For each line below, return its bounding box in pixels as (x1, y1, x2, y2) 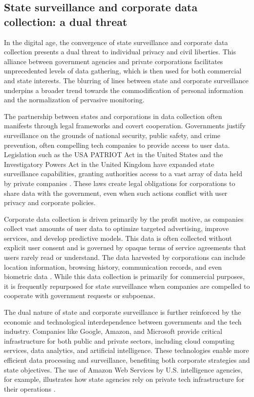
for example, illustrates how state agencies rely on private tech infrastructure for (4, 374, 245, 384)
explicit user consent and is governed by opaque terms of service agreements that (4, 242, 246, 253)
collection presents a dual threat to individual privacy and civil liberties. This (4, 47, 236, 57)
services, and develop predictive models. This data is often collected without (4, 233, 232, 243)
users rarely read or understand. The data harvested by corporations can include (4, 252, 245, 262)
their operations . (4, 383, 56, 394)
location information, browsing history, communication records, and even (4, 261, 222, 272)
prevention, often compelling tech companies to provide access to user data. (4, 140, 230, 150)
